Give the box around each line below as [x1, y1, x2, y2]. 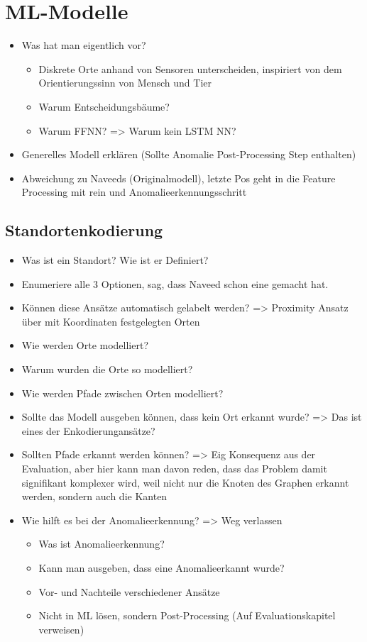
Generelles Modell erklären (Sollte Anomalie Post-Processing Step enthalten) [21, 147, 356, 162]
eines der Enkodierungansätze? [21, 423, 155, 438]
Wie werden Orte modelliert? [21, 338, 149, 353]
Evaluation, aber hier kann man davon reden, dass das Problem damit [21, 461, 327, 476]
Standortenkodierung [5, 219, 163, 241]
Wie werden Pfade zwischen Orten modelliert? [21, 385, 224, 400]
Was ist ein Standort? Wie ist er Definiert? [21, 253, 209, 267]
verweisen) [38, 621, 84, 636]
